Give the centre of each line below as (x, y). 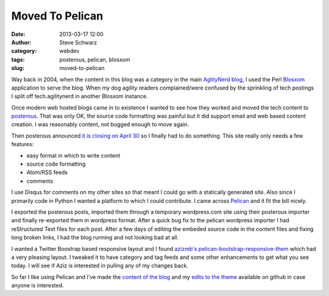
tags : (18, 59)
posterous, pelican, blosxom (95, 59)
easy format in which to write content (73, 155)
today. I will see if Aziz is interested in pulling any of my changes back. (100, 266)
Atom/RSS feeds (47, 172)
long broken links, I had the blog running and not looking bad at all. (95, 238)
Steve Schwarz (78, 42)
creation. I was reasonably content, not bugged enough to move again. (100, 124)
